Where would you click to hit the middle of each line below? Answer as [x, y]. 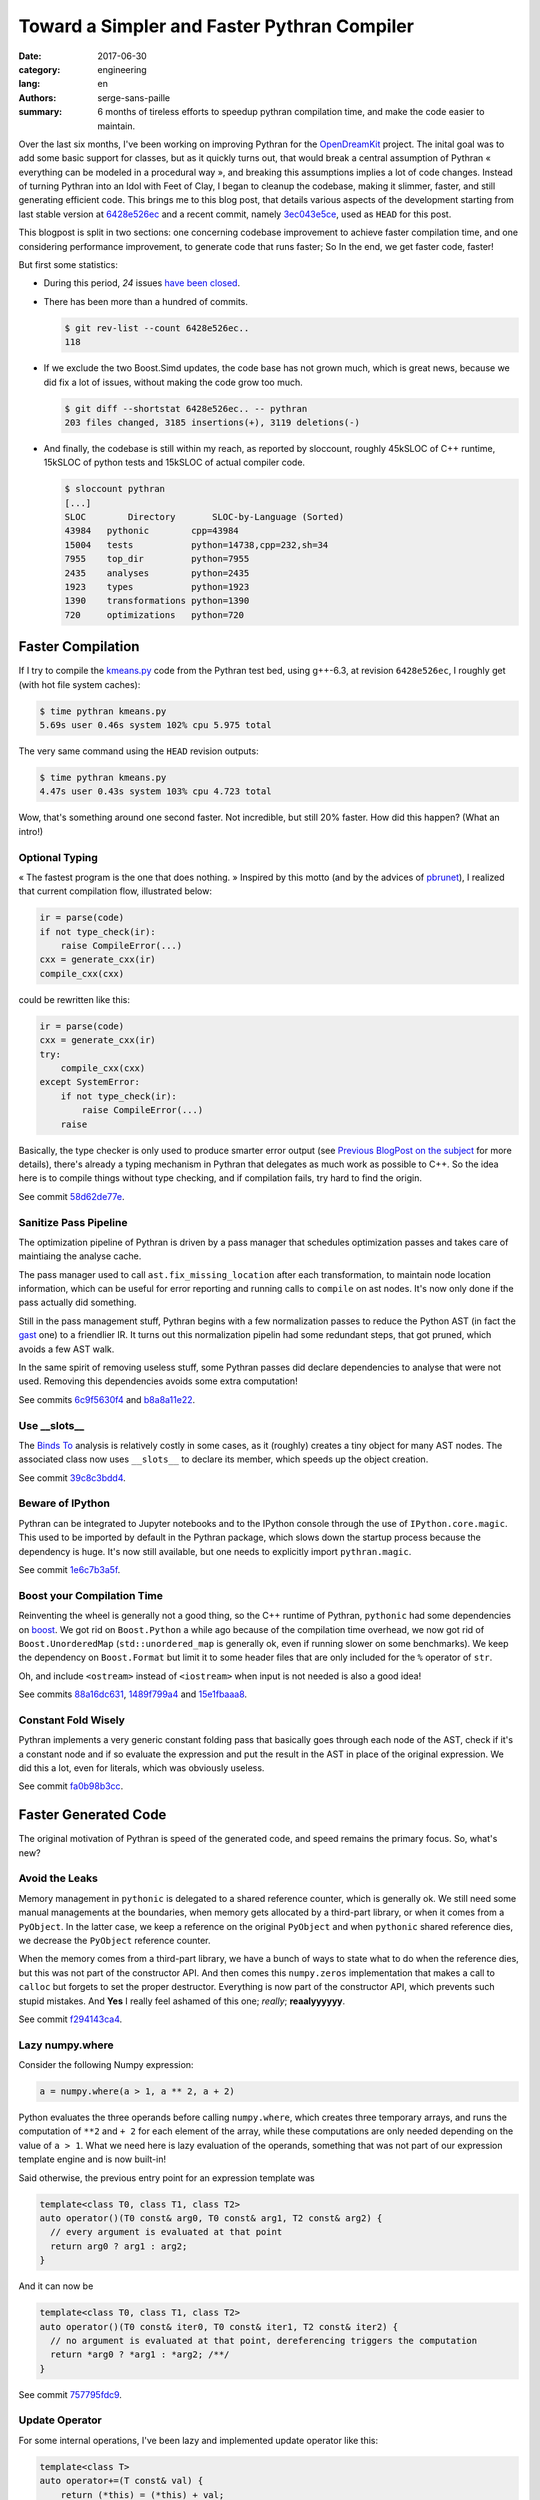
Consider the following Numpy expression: [106, 2065]
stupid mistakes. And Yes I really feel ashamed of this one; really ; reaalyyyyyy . [182, 2001]
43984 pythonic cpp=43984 [151, 531]
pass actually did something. [77, 1302]
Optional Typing [58, 857]
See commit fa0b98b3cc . [71, 1786]
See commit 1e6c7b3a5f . [69, 1570]
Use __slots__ [51, 1425]
